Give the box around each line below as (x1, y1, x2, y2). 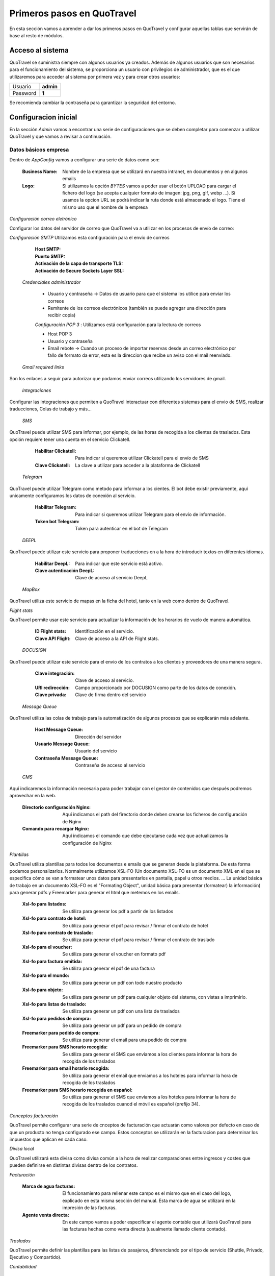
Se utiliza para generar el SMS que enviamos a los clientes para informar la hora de (62, 1051, 237, 1057)
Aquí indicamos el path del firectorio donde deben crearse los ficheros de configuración (62, 812, 248, 818)
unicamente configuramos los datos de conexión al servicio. (9, 493, 136, 499)
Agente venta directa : (22, 1212, 70, 1218)
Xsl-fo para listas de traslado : (22, 1001, 87, 1007)
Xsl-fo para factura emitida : (22, 958, 82, 964)
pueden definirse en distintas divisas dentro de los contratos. (9, 1162, 138, 1168)
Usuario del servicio (75, 748, 117, 754)
